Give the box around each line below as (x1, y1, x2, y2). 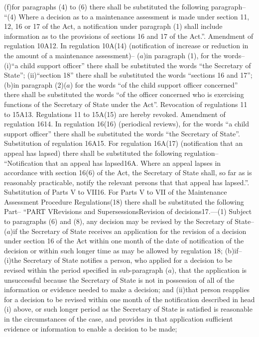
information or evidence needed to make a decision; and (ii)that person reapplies (4, 284, 250, 295)
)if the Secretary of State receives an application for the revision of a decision (10, 225, 247, 236)
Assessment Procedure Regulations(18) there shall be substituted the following (4, 196, 244, 207)
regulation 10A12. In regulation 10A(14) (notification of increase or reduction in (4, 40, 249, 51)
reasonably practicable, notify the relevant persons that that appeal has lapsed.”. (4, 177, 250, 187)
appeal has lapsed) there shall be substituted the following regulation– (4, 147, 219, 158)
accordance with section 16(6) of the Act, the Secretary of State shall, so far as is (4, 167, 252, 178)
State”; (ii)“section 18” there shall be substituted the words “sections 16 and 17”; (4, 70, 253, 80)
